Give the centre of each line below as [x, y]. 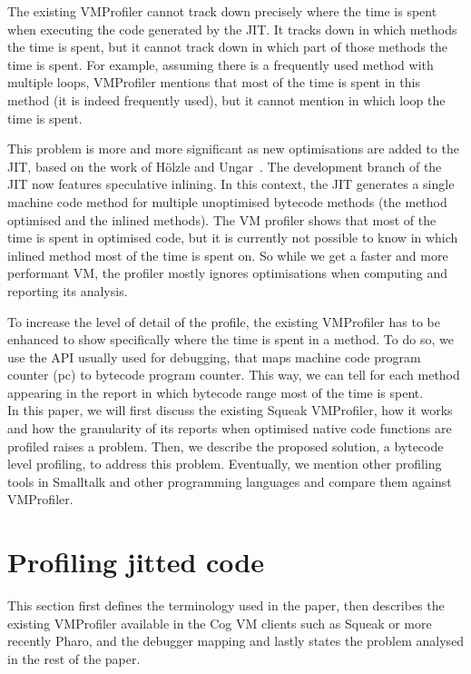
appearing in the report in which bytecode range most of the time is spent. [216, 392]
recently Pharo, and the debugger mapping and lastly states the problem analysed [236, 641]
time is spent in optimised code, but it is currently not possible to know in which [233, 238]
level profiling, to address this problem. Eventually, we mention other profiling [225, 464]
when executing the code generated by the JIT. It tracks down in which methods [232, 29]
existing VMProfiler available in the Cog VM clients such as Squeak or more [220, 623]
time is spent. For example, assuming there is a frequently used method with [221, 64]
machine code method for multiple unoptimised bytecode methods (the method [227, 201]
